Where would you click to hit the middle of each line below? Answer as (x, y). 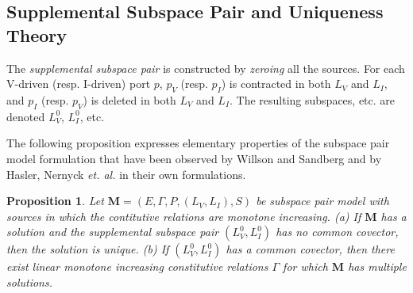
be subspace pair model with (322, 201)
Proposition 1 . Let (55, 201)
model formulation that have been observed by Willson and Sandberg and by (194, 158)
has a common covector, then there (310, 249)
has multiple (377, 266)
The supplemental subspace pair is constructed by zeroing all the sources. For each (206, 68)
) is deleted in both (129, 99)
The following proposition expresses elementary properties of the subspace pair (198, 143)
